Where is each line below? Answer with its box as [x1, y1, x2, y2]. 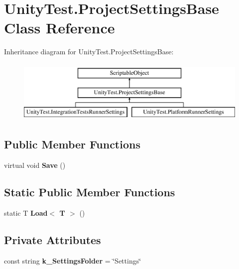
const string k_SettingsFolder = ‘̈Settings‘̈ [4, 255, 141, 266]
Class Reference [4, 17, 115, 38]
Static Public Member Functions [4, 184, 175, 200]
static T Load [4, 207, 48, 218]
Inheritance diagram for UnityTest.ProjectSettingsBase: [4, 46, 174, 57]
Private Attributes [4, 232, 101, 247]
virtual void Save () [4, 160, 66, 170]
